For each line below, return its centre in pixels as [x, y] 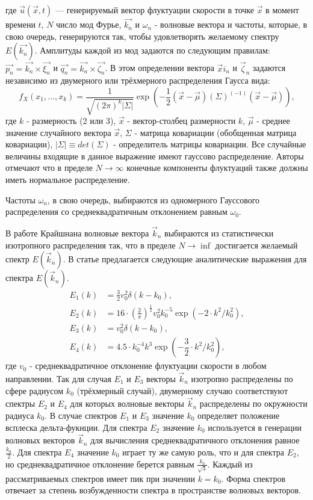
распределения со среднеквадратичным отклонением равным [116, 211]
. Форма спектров [253, 478]
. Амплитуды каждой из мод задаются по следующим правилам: [152, 50]
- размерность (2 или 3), [71, 120]
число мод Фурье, [89, 24]
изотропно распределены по [242, 379]
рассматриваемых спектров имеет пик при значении [100, 478]
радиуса [20, 415]
